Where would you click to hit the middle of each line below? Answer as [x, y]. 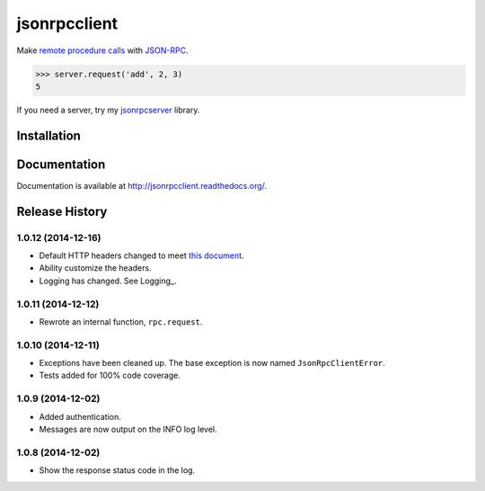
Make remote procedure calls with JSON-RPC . [102, 50]
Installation [48, 135]
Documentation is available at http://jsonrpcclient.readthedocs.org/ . [142, 185]
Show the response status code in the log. [117, 470]
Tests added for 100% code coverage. [110, 375]
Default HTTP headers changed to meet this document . [141, 255]
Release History [62, 211]
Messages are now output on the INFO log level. [128, 429]
